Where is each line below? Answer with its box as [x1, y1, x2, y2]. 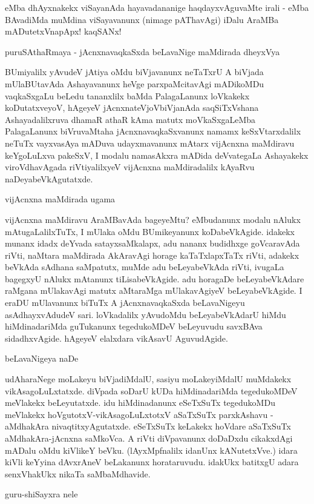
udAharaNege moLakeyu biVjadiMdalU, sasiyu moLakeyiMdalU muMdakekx [5, 373, 292, 385]
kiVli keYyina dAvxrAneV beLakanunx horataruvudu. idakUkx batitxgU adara [5, 456, 299, 468]
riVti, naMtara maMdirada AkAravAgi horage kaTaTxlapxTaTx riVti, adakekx [5, 248, 299, 261]
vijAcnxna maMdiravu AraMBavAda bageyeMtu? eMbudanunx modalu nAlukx [5, 213, 301, 225]
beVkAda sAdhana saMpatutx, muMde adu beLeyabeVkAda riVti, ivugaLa [5, 260, 284, 273]
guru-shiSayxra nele [5, 488, 78, 500]
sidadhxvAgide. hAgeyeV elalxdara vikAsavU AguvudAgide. [5, 331, 228, 344]
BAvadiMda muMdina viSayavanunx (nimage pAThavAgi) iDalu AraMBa [5, 13, 279, 25]
